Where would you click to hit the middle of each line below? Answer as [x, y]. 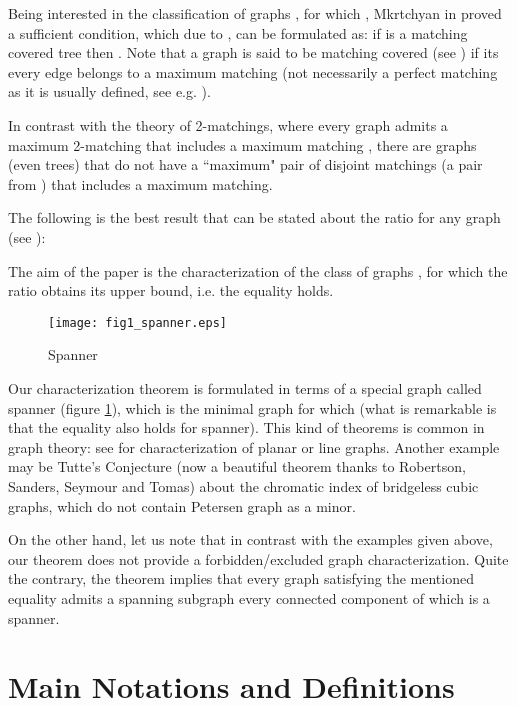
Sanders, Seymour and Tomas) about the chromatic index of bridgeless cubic [243, 485]
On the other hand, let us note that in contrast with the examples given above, [250, 539]
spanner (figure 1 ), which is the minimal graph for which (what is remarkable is [252, 407]
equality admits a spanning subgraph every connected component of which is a [249, 597]
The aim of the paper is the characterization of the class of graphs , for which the [258, 270]
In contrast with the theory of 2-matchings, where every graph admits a [228, 124]
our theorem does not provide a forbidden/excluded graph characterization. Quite [258, 558]
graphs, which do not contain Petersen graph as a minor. [182, 505]
